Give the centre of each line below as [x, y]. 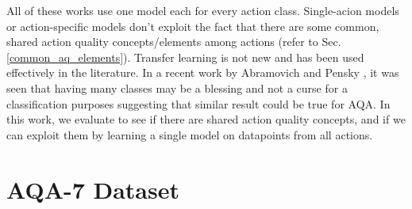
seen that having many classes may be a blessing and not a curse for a [177, 87]
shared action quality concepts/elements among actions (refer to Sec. [174, 42]
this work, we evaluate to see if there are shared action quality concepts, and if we [206, 119]
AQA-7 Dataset [93, 189]
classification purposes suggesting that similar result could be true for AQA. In [198, 103]
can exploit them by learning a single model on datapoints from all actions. [190, 134]
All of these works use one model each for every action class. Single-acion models [203, 10]
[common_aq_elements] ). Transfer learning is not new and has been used [185, 57]
